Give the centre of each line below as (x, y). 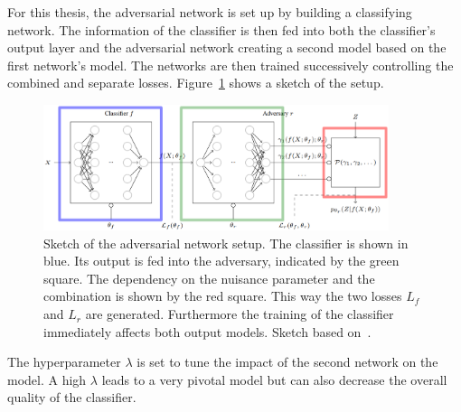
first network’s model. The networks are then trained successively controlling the (230, 65)
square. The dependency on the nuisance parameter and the (209, 278)
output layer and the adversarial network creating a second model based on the (227, 47)
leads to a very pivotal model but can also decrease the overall (274, 379)
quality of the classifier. (72, 397)
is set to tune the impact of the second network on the (287, 362)
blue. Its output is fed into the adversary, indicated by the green (221, 261)
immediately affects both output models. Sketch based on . (207, 331)
